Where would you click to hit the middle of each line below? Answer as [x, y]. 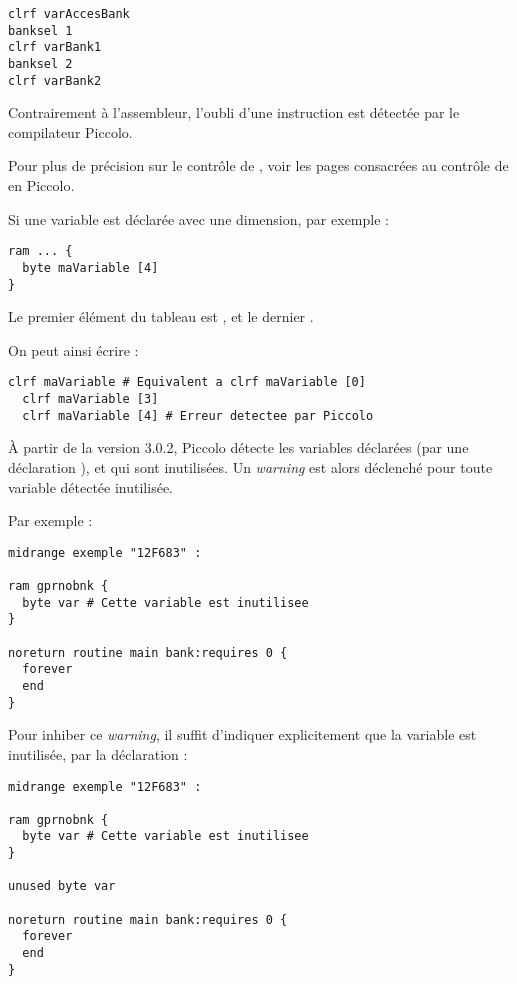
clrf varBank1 [55, 47]
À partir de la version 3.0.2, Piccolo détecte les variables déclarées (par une [238, 447]
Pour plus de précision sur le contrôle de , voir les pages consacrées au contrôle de [258, 165]
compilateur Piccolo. [70, 131]
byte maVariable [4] [90, 267]
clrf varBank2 [55, 80]
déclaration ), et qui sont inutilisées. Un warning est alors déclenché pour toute [250, 466]
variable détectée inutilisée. [90, 486]
